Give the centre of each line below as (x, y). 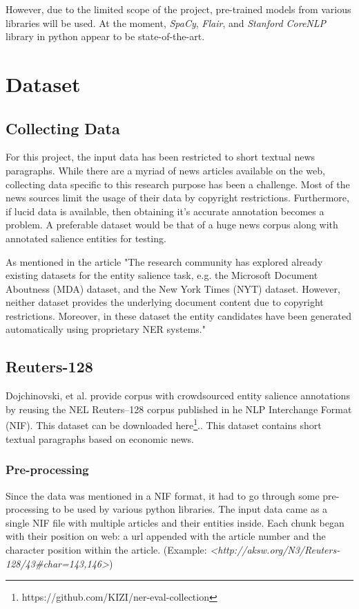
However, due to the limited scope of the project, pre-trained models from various (178, 9)
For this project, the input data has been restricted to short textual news (161, 157)
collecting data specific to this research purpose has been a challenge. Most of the (178, 184)
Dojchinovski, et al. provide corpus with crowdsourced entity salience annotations (178, 396)
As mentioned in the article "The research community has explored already (164, 261)
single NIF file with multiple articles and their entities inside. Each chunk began (175, 522)
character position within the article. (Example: (106, 549)
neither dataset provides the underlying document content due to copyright (165, 302)
